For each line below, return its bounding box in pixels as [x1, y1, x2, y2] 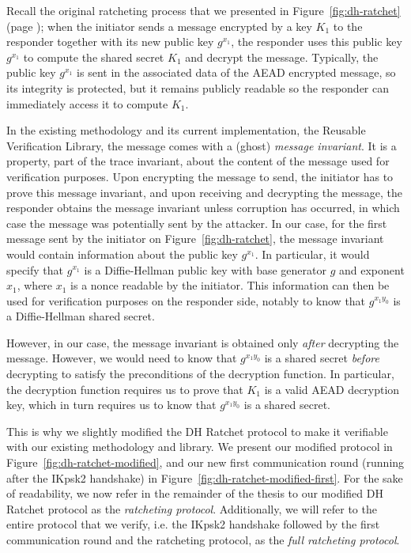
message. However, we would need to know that [6, 350, 237, 366]
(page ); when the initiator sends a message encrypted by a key [6, 17, 312, 34]
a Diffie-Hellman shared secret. [6, 308, 155, 324]
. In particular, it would [255, 245, 370, 262]
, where [17, 277, 53, 294]
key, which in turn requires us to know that [6, 396, 217, 413]
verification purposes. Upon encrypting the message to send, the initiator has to [6, 168, 394, 184]
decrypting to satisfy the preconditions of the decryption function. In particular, [6, 366, 394, 382]
